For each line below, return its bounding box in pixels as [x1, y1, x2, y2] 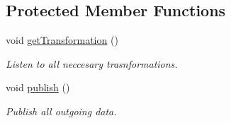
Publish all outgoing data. [6, 103, 117, 118]
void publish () [6, 80, 70, 95]
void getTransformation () [6, 33, 118, 47]
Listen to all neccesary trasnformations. [6, 56, 178, 71]
